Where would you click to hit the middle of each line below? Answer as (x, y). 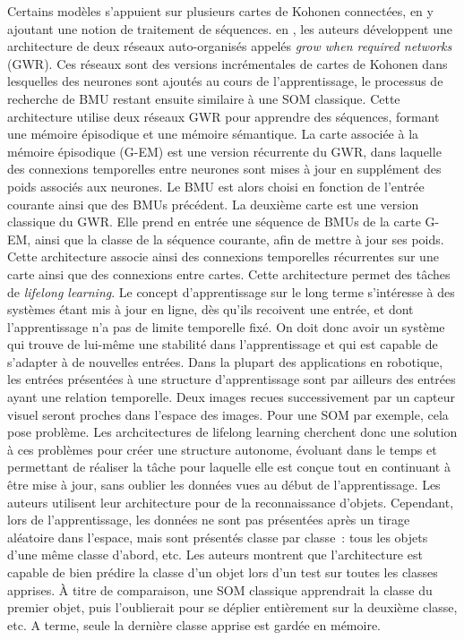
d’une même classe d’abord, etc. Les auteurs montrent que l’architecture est (215, 555)
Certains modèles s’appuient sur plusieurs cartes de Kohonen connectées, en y (220, 11)
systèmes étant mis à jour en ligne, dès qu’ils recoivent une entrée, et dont (211, 309)
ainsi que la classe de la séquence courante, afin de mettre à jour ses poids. (239, 239)
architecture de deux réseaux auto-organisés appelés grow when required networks (230, 46)
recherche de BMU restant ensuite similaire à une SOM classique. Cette (204, 98)
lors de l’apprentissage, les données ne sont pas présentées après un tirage (209, 520)
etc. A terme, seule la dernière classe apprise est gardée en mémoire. (194, 624)
